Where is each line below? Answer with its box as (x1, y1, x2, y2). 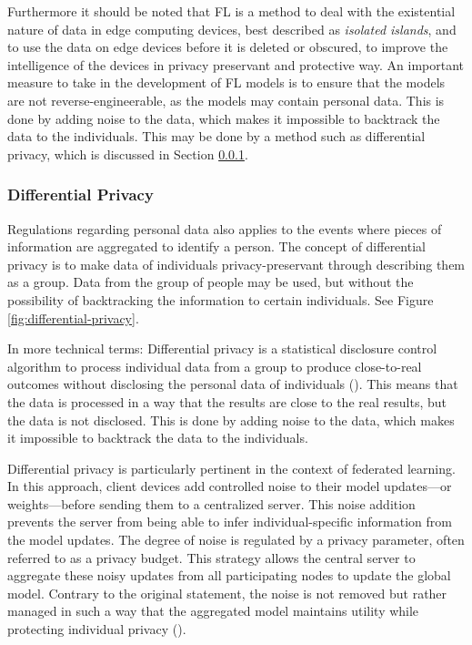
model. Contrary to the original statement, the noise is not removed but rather (7, 583, 447, 602)
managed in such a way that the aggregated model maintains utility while (7, 601, 419, 620)
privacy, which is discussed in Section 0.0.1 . (7, 144, 248, 163)
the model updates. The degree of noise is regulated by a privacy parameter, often (7, 530, 465, 549)
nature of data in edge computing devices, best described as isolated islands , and (7, 19, 457, 38)
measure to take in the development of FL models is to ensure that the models (7, 73, 446, 92)
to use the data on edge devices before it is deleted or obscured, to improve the (7, 37, 448, 56)
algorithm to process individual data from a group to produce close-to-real (7, 356, 422, 375)
